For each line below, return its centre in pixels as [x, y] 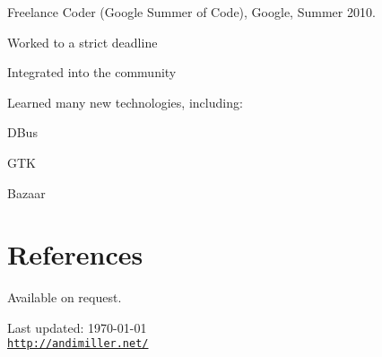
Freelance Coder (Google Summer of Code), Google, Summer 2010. [191, 12]
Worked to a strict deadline [82, 42]
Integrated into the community [92, 72]
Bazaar [26, 192]
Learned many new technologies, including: [125, 102]
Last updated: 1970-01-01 [77, 327]
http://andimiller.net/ [78, 344]
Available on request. [65, 297]
